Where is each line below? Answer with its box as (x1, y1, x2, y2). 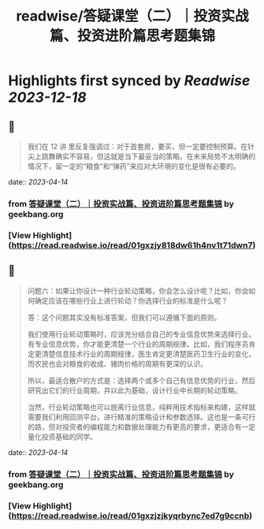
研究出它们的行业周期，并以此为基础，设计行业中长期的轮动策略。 (27, 386, 242, 395)
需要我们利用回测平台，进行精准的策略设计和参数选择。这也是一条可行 (27, 412, 256, 422)
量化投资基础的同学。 (27, 431, 97, 441)
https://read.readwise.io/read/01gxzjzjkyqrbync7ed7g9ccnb (11, 510, 250, 521)
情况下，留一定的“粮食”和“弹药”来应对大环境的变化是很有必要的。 (27, 162, 240, 170)
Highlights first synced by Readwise (8, 72, 251, 90)
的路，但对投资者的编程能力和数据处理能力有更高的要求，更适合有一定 (27, 422, 256, 431)
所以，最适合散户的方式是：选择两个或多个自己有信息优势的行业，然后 (27, 375, 256, 385)
